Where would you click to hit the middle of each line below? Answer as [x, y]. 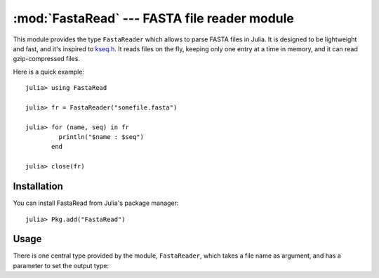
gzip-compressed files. [47, 59]
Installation [38, 186]
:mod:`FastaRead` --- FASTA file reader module [154, 18]
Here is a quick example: [48, 72]
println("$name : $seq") [101, 137]
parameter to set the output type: [61, 265]
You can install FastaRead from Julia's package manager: [96, 203]
